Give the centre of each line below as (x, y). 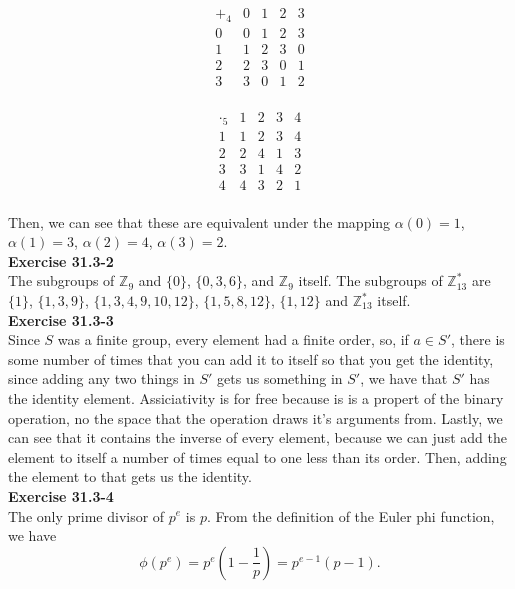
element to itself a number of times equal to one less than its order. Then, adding (257, 456)
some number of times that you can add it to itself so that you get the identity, (251, 358)
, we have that (404, 378)
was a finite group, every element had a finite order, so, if (233, 339)
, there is (478, 339)
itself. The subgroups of (370, 280)
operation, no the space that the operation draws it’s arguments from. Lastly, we (255, 417)
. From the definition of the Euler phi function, (350, 515)
